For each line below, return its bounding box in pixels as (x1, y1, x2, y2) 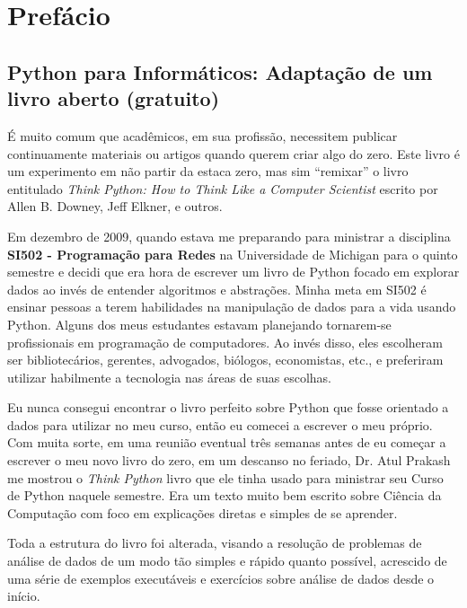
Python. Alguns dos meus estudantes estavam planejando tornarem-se (7, 314, 392, 333)
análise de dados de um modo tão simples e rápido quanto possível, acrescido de (7, 551, 447, 570)
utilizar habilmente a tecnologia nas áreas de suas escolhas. (7, 367, 332, 386)
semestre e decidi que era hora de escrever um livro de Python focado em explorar (7, 262, 460, 281)
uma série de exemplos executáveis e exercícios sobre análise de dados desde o (7, 568, 435, 587)
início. (7, 586, 40, 605)
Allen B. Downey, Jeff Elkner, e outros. (7, 197, 223, 216)
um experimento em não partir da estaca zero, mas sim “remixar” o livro (7, 162, 409, 181)
